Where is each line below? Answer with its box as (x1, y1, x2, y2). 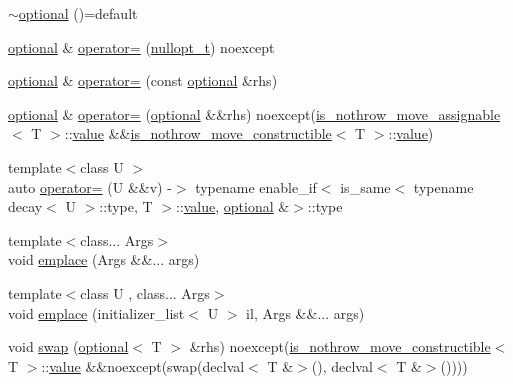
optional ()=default (18, 3, 138, 23)
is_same (340, 176, 391, 197)
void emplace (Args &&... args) (8, 249, 200, 270)
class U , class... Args (80, 282, 210, 303)
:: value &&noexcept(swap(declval (41, 355, 245, 376)
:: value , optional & (175, 196, 290, 217)
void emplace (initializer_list (8, 302, 185, 323)
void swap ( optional (8, 336, 129, 357)
